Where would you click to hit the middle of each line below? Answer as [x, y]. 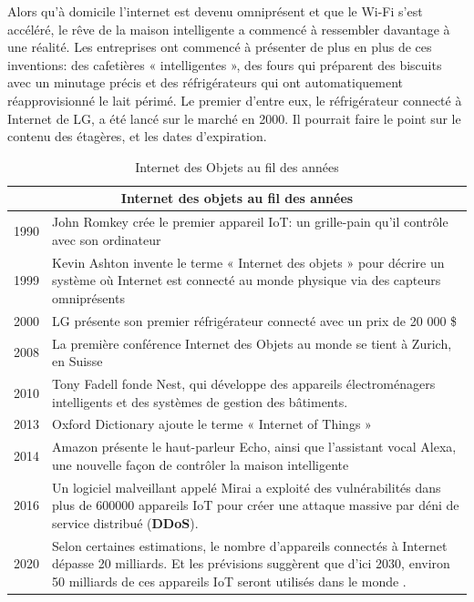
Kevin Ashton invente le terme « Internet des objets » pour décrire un [248, 262]
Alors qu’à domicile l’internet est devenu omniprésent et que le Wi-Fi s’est [215, 11]
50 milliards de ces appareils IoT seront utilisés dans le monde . [229, 581]
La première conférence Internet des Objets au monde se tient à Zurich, [252, 343]
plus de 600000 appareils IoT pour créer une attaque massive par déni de [256, 505]
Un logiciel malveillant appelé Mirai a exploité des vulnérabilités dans [247, 487]
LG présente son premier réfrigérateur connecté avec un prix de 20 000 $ [255, 320]
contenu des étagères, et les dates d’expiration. [137, 136]
